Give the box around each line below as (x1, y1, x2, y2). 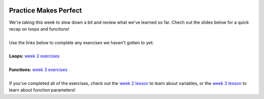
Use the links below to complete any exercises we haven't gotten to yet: (9, 39, 154, 46)
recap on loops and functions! (9, 26, 69, 32)
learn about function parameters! (9, 87, 76, 93)
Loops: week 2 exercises (9, 53, 60, 59)
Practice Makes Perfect (9, 6, 82, 15)
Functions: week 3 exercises (9, 67, 68, 73)
